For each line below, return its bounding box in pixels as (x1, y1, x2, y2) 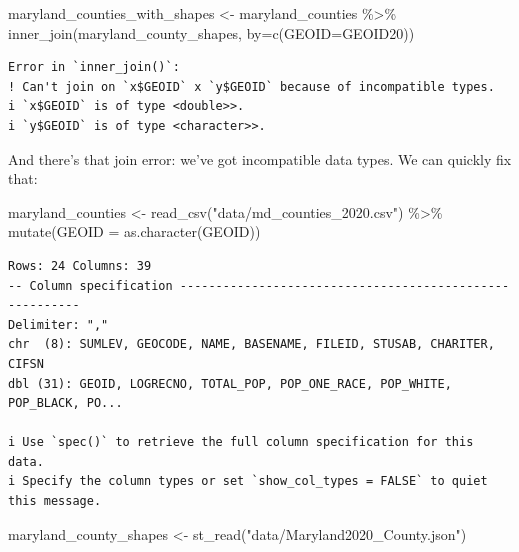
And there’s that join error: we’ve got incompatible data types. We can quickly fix (8, 148, 512, 169)
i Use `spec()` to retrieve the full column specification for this (8, 435, 474, 450)
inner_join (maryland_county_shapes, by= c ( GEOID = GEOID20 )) (8, 22, 415, 43)
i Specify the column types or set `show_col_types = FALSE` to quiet (8, 474, 488, 489)
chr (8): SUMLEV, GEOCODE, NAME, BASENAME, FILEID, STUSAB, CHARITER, (8, 337, 495, 352)
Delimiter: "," (8, 317, 109, 332)
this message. (8, 494, 102, 509)
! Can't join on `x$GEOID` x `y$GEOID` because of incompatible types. (8, 79, 495, 94)
